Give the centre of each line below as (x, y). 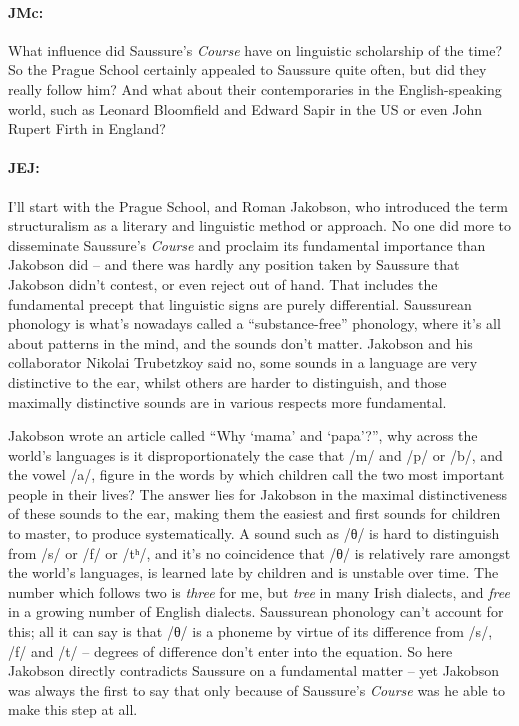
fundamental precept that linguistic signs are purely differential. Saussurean (240, 303)
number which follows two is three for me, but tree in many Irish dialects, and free (259, 591)
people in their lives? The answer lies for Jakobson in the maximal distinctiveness (257, 493)
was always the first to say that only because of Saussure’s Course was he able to (256, 689)
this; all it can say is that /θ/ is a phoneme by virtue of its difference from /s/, (250, 631)
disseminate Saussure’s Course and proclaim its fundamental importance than (247, 244)
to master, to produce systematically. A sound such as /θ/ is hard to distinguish (254, 533)
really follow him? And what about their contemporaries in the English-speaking (255, 88)
